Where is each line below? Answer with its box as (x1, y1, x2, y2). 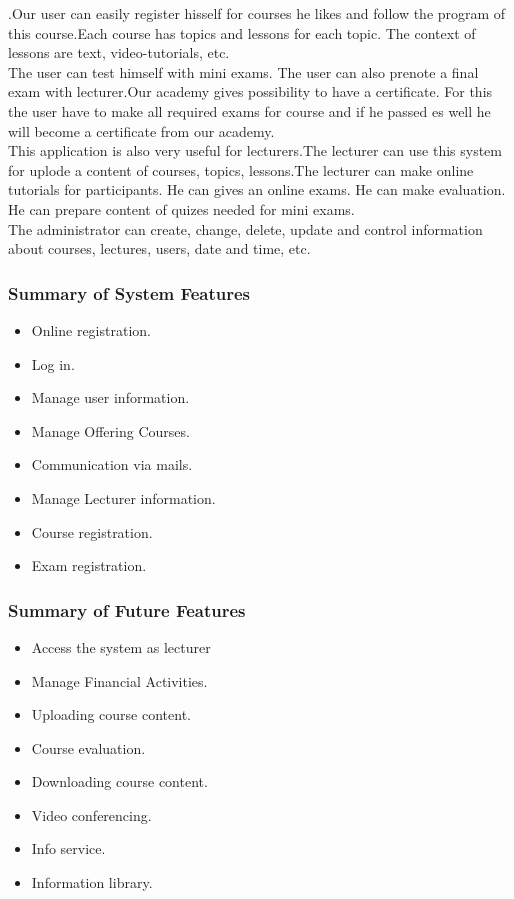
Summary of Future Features (8, 597, 246, 622)
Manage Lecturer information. (31, 487, 216, 508)
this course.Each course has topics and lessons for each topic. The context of (8, 22, 476, 43)
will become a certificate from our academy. (8, 120, 275, 141)
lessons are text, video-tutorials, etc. (8, 42, 230, 63)
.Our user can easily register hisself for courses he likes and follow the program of (8, 3, 506, 23)
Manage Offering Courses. (31, 420, 190, 441)
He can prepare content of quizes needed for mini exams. (8, 198, 355, 219)
